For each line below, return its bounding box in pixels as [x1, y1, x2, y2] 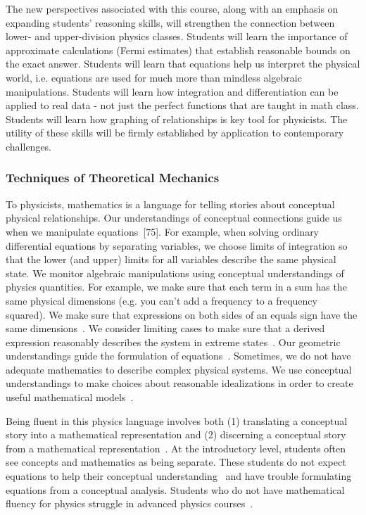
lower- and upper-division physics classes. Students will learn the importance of [6, 29, 348, 44]
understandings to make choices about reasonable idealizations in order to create [6, 376, 353, 390]
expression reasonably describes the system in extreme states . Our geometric [6, 334, 341, 349]
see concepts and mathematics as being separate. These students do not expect [6, 454, 346, 469]
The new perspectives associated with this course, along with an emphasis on [6, 1, 339, 15]
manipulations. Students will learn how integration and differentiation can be [6, 84, 339, 98]
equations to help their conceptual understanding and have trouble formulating [6, 469, 352, 483]
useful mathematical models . [6, 390, 134, 405]
